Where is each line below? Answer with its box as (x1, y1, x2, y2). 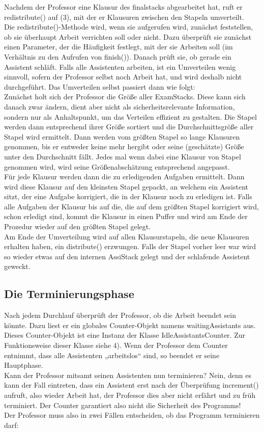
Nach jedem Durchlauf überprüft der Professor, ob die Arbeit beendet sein (4, 310, 236, 320)
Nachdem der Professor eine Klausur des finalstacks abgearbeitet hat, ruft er (4, 2, 243, 12)
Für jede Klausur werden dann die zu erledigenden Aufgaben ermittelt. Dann (4, 171, 245, 182)
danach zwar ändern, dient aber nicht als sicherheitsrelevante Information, (4, 101, 235, 112)
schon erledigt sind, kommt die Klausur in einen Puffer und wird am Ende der (4, 211, 248, 222)
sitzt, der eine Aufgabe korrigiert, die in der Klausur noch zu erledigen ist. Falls (4, 191, 252, 202)
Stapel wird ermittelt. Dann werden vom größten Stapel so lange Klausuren (4, 131, 240, 142)
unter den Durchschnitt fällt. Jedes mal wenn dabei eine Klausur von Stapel (4, 151, 241, 161)
